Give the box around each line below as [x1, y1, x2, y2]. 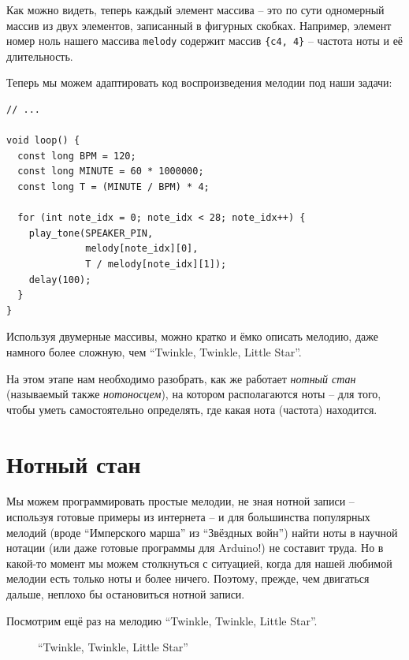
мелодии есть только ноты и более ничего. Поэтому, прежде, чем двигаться [6, 570, 370, 587]
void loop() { [6, 135, 80, 147]
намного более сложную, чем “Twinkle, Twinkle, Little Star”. [6, 343, 302, 360]
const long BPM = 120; [17, 150, 136, 162]
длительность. [6, 47, 73, 64]
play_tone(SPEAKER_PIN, [28, 227, 154, 239]
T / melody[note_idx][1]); [85, 258, 227, 270]
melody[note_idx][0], [85, 243, 199, 255]
